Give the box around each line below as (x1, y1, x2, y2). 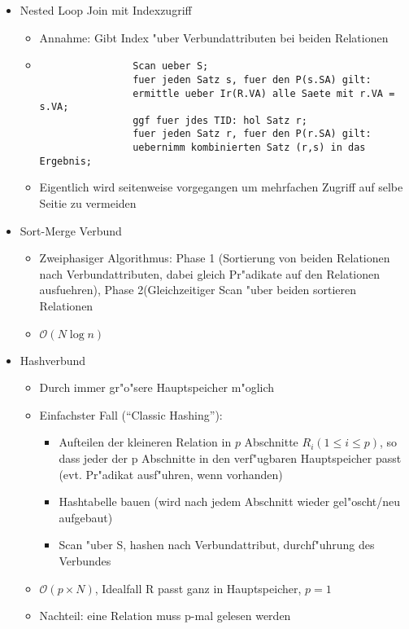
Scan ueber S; (133, 60, 209, 73)
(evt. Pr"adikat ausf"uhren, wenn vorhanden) (59, 465, 283, 482)
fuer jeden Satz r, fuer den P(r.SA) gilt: (133, 128, 372, 140)
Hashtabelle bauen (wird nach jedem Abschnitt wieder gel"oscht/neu (59, 493, 401, 510)
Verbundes (59, 552, 111, 569)
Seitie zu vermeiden (39, 195, 137, 212)
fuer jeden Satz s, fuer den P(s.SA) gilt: (133, 73, 372, 86)
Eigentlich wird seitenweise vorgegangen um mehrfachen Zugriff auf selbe (39, 178, 403, 196)
